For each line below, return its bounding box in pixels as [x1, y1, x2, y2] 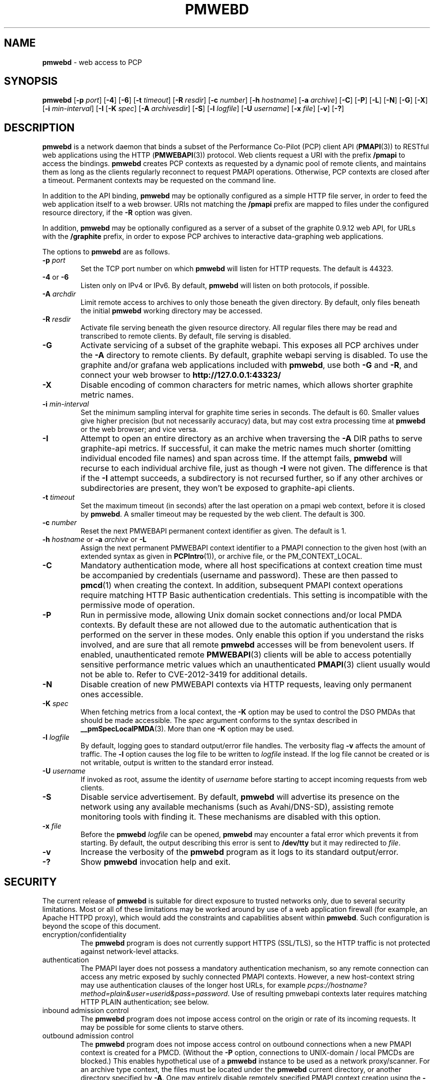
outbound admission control [42, 1031, 134, 1040]
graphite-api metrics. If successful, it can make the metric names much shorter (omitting [80, 443, 411, 454]
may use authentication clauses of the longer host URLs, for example [80, 981, 306, 990]
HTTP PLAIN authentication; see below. [80, 998, 209, 1007]
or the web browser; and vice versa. [80, 425, 198, 434]
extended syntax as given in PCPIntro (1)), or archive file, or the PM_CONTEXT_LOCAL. [80, 552, 362, 561]
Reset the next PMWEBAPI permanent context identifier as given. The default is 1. [80, 527, 346, 536]
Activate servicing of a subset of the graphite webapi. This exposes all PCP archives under [80, 340, 419, 351]
